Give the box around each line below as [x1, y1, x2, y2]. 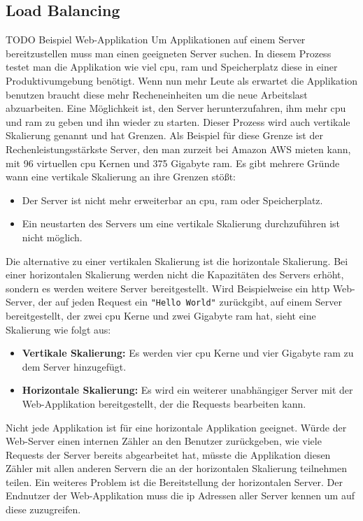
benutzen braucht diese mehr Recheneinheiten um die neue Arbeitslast [6, 87, 308, 101]
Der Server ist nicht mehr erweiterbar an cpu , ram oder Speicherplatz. [22, 192, 323, 207]
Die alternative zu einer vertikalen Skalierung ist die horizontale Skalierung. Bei [6, 253, 348, 268]
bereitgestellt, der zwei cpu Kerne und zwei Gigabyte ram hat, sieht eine [6, 308, 316, 322]
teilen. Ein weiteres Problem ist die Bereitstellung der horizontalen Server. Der [6, 474, 343, 489]
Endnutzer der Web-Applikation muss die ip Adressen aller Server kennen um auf [6, 488, 355, 503]
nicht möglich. [22, 229, 83, 244]
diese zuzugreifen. [6, 502, 81, 517]
